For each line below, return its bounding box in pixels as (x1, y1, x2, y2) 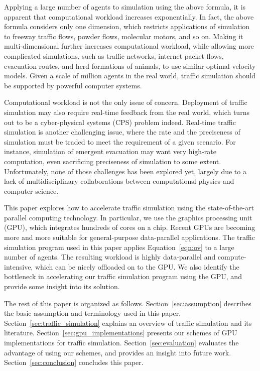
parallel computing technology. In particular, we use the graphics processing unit (4, 212, 252, 222)
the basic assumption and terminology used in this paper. (4, 308, 181, 318)
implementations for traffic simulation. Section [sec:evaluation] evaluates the (4, 337, 239, 347)
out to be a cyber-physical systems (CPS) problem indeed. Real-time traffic (4, 116, 236, 127)
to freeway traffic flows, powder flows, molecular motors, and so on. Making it (4, 31, 243, 41)
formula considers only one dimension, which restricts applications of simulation (4, 21, 250, 32)
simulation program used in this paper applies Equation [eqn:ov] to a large (4, 241, 234, 252)
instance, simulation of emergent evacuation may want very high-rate (4, 146, 216, 157)
